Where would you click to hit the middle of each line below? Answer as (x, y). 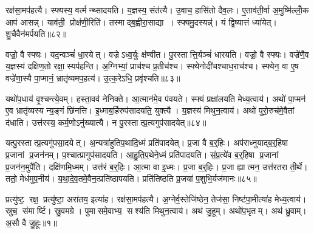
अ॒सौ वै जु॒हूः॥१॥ (31, 222)
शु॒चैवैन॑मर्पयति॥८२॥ (36, 34)
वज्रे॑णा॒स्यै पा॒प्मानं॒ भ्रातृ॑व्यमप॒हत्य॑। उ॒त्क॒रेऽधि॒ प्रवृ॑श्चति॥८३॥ (93, 77)
